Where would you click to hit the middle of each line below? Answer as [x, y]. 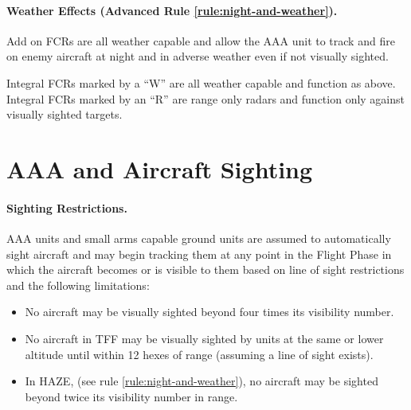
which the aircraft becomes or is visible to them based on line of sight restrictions [205, 269]
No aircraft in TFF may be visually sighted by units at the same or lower [204, 338]
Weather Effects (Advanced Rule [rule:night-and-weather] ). [172, 10]
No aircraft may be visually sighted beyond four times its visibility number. [209, 312]
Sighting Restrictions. [67, 207]
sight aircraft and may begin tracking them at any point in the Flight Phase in [199, 254]
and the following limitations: [78, 285]
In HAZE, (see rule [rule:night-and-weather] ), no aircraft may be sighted [202, 381]
